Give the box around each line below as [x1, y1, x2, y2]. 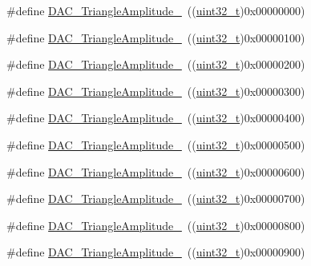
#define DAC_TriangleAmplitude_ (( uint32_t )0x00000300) [6, 82, 305, 99]
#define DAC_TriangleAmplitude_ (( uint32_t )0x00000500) [6, 136, 305, 153]
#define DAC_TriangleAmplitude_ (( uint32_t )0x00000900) [6, 244, 305, 260]
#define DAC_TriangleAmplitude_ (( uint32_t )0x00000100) [6, 29, 305, 46]
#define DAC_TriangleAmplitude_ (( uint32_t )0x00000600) [6, 163, 305, 180]
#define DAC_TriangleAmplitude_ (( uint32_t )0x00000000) [6, 2, 305, 18]
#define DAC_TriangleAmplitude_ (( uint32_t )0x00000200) [6, 56, 305, 73]
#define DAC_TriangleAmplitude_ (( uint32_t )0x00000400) [6, 109, 305, 126]
